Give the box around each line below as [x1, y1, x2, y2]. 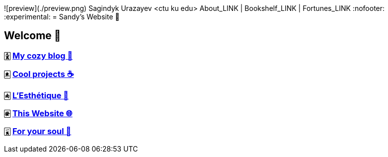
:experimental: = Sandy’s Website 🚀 [4, 12, 120, 21]
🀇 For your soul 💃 [4, 126, 72, 137]
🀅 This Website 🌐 [4, 108, 73, 118]
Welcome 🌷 [4, 29, 61, 42]
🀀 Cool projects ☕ [4, 69, 74, 79]
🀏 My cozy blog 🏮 [4, 50, 73, 61]
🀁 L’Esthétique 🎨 [4, 90, 69, 100]
